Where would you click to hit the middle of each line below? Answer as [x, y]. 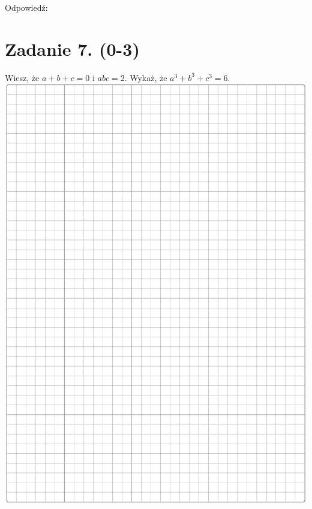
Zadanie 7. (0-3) [72, 48]
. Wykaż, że [146, 77]
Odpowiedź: [26, 7]
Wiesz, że [22, 77]
